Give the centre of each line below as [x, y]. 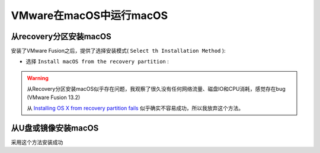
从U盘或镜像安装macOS [55, 128]
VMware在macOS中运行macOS [89, 15]
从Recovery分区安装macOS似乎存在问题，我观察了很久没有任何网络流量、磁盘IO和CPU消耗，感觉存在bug [156, 89]
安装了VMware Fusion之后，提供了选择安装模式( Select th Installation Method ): [118, 51]
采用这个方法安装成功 [37, 142]
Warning [38, 78]
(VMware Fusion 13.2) [54, 97]
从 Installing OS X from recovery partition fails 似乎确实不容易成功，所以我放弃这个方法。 [135, 108]
